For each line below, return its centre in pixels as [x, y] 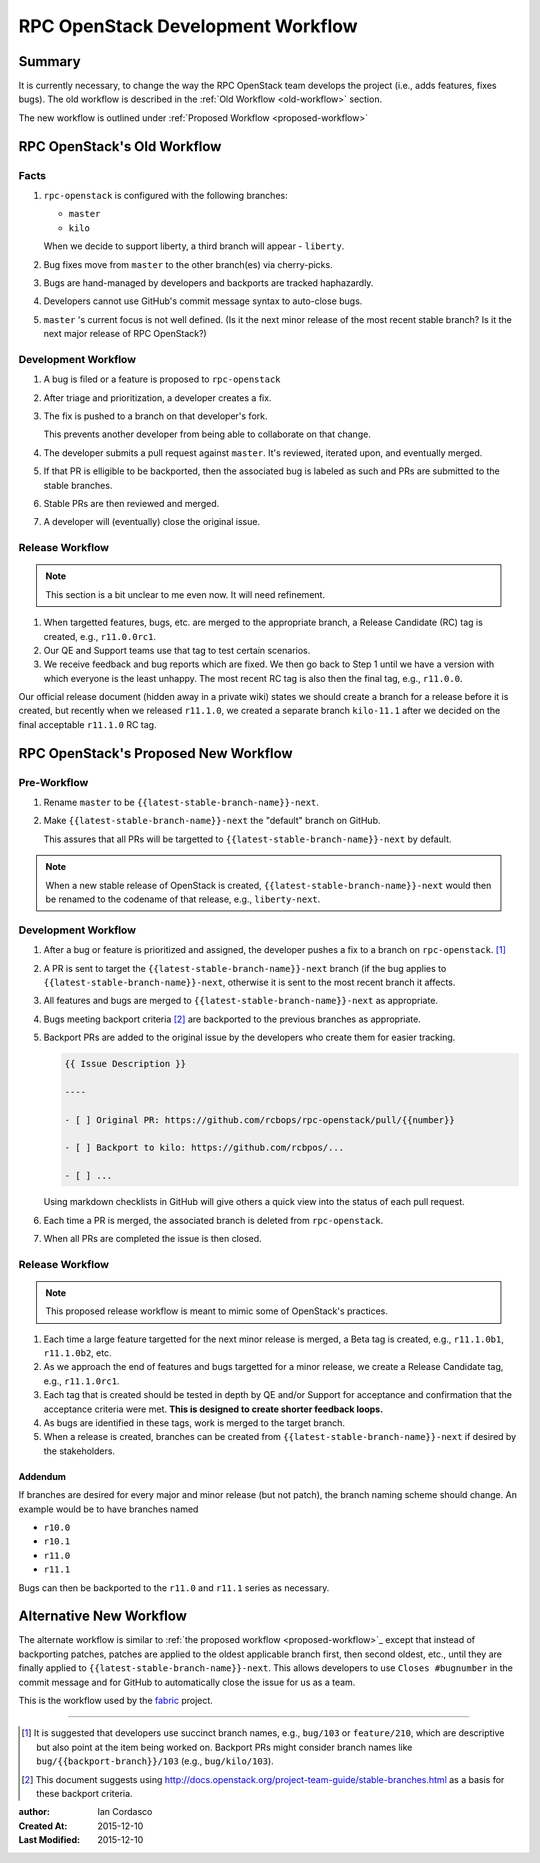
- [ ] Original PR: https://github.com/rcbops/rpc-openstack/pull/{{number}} [259, 1119]
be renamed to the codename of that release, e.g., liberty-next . [183, 899]
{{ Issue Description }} [125, 1064]
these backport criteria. [85, 1793]
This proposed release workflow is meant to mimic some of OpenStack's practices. [217, 1311]
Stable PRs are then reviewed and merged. [131, 503]
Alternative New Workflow [102, 1616]
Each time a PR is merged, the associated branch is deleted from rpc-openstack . [213, 1220]
